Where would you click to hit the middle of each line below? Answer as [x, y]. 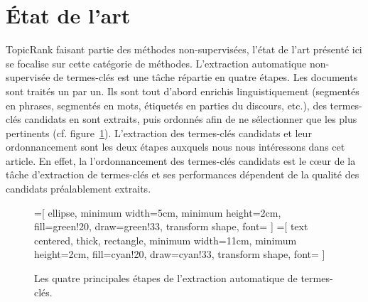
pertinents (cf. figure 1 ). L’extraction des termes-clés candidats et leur [159, 133]
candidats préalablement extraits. [79, 189]
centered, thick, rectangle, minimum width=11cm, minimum [166, 240]
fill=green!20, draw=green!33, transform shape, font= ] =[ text [171, 226]
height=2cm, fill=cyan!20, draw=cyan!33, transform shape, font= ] [180, 254]
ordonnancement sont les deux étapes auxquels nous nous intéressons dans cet [175, 147]
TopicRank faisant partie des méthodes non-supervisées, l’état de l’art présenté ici [184, 49]
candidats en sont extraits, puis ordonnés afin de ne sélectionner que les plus [191, 119]
